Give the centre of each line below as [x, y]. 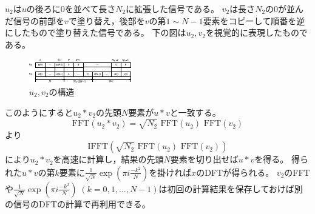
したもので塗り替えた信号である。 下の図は [100, 32]
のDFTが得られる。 [235, 172]
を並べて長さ [90, 8]
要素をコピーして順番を [250, 20]
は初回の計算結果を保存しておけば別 [231, 188]
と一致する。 [195, 112]
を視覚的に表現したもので [256, 32]
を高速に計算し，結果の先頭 [108, 159]
